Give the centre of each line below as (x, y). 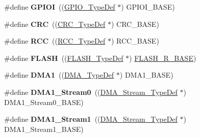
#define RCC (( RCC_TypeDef (55, 41)
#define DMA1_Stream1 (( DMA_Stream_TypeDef (91, 119)
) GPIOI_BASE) (148, 7)
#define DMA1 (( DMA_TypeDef (59, 75)
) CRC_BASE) (135, 24)
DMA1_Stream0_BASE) (44, 102)
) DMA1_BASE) (146, 75)
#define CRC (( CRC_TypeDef (55, 24)
